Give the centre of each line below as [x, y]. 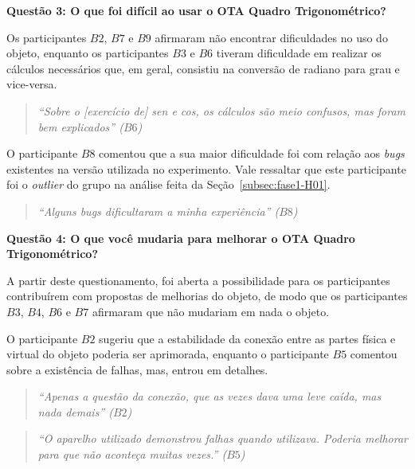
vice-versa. [32, 84]
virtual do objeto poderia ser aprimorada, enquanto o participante [168, 354]
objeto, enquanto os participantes [88, 53]
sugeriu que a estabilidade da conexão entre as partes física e [247, 338]
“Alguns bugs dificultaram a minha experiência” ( [159, 211]
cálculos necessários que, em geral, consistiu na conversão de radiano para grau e [203, 68]
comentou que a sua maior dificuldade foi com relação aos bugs [252, 153]
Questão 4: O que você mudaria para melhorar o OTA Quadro [181, 238]
